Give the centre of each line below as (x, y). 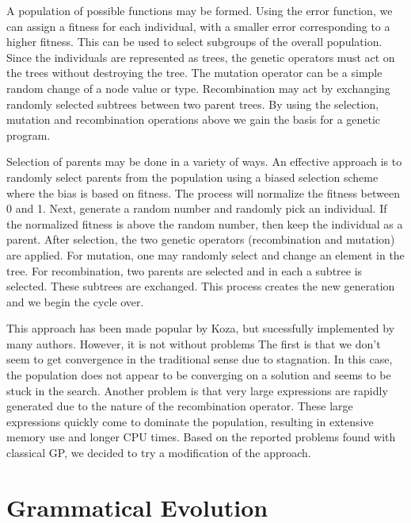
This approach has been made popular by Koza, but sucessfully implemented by (201, 328)
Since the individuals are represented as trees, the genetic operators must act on (201, 57)
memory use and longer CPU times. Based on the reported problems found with (201, 437)
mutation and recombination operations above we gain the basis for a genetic (194, 119)
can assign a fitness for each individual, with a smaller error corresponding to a (198, 26)
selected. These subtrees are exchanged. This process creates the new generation (201, 286)
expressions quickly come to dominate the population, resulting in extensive (190, 421)
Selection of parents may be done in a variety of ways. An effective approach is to (204, 162)
